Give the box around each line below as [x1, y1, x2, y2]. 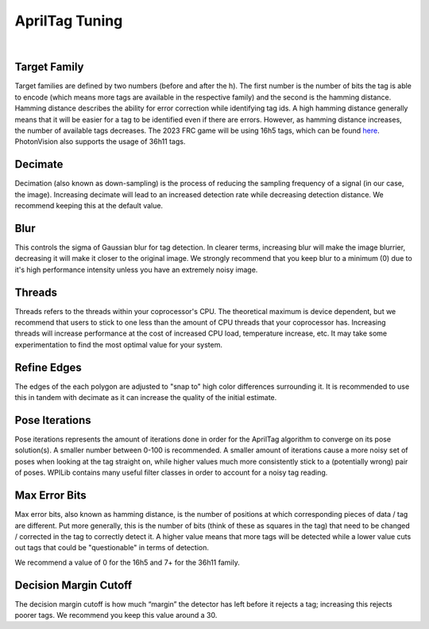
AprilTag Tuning [14, 12, 123, 29]
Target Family [14, 60, 84, 74]
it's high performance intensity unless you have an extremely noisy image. [14, 265, 258, 274]
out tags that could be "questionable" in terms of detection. [14, 543, 210, 553]
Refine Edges [14, 360, 83, 374]
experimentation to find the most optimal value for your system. [14, 340, 222, 349]
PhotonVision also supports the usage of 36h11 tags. [14, 137, 186, 146]
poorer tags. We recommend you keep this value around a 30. [14, 611, 218, 619]
